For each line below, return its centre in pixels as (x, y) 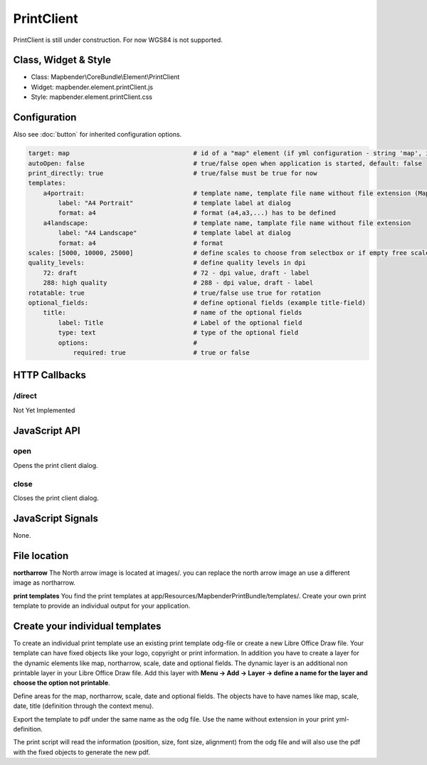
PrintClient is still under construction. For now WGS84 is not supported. (118, 40)
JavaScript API (47, 431)
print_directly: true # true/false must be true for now (173, 173)
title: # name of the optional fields (173, 313)
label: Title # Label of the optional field (180, 323)
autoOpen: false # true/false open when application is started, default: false (225, 163)
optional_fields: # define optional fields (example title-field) (197, 302)
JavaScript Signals (56, 518)
